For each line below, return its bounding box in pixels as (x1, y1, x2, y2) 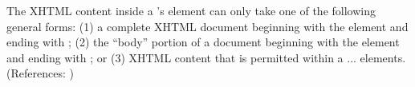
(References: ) (6, 65, 74, 81)
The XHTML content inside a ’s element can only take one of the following (6, 2, 376, 18)
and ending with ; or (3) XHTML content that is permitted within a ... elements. (6, 49, 406, 65)
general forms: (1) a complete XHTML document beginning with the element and (6, 18, 409, 34)
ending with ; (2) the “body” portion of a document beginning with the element (6, 34, 400, 50)
